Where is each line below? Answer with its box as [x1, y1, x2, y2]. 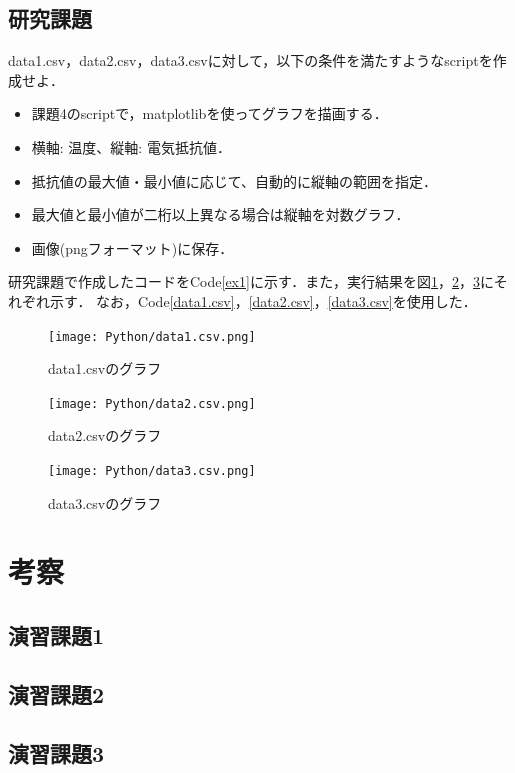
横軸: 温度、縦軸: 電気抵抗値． [31, 136, 231, 157]
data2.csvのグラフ [48, 425, 162, 446]
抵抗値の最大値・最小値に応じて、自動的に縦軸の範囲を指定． [31, 170, 438, 191]
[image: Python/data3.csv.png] [48, 464, 256, 479]
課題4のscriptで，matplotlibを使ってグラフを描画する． [31, 103, 388, 124]
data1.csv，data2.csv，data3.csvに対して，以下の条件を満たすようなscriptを [8, 50, 493, 71]
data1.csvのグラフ [48, 358, 162, 379]
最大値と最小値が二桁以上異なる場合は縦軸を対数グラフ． [31, 204, 410, 225]
